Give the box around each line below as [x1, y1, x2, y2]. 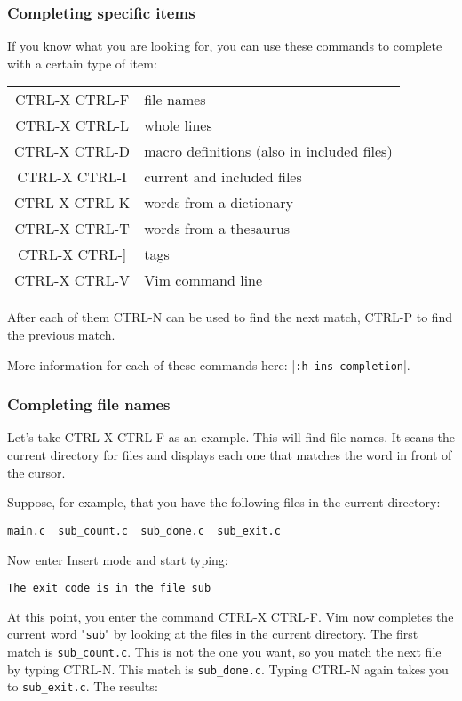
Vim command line [144, 270, 263, 291]
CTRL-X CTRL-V [14, 270, 130, 291]
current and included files [144, 166, 302, 188]
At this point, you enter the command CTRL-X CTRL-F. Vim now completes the [7, 607, 454, 625]
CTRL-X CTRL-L [15, 115, 129, 136]
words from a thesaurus [144, 218, 291, 239]
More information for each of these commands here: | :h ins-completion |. [7, 355, 410, 374]
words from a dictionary [144, 192, 293, 214]
